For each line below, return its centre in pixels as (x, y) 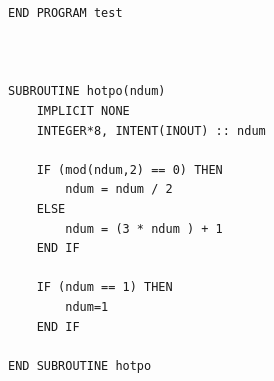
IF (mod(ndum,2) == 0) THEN (129, 169)
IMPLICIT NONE (83, 110)
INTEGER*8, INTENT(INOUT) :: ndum (151, 130)
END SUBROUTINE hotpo (80, 365)
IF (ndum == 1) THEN (104, 287)
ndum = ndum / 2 (119, 189)
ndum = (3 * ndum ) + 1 (144, 228)
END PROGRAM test (65, 13)
